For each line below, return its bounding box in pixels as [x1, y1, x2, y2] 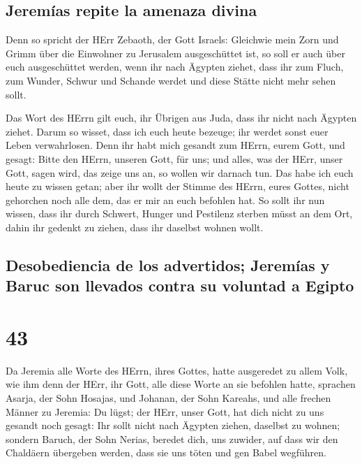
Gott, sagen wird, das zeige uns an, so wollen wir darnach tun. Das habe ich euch [6, 165, 354, 180]
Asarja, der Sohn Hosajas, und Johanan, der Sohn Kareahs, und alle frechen [6, 391, 331, 405]
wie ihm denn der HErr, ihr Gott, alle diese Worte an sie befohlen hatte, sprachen [6, 377, 356, 391]
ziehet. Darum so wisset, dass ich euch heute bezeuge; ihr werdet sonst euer [6, 124, 329, 138]
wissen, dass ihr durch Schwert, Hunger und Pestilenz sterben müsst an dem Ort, [6, 206, 353, 221]
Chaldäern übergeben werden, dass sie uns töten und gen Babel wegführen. [6, 445, 326, 460]
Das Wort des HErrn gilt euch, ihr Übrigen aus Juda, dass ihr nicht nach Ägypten [6, 110, 357, 125]
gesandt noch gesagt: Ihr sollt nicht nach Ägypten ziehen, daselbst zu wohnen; [6, 418, 340, 433]
